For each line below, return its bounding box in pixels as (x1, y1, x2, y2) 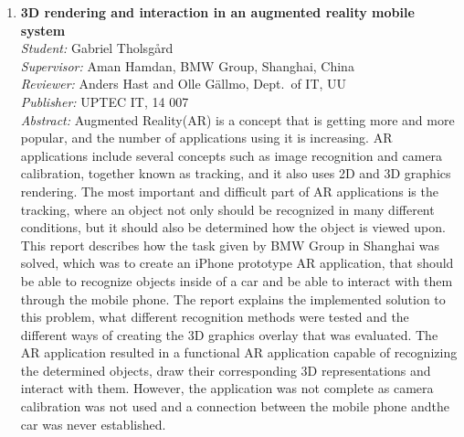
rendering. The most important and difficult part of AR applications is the (20, 181, 438, 200)
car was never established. (20, 414, 166, 433)
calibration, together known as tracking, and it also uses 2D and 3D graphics (20, 164, 451, 183)
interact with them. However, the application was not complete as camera (20, 378, 434, 398)
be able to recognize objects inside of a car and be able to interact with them (20, 271, 453, 290)
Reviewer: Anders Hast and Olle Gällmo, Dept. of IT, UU (20, 74, 347, 93)
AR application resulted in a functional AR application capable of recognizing (20, 343, 458, 362)
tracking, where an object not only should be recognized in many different (20, 199, 435, 218)
